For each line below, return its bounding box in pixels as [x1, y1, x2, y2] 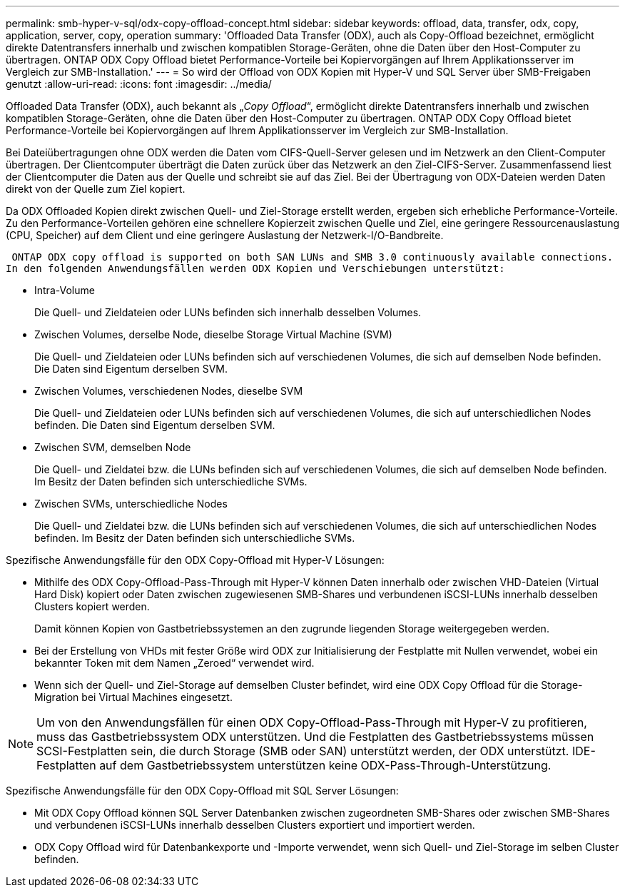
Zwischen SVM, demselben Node [34, 441, 191, 453]
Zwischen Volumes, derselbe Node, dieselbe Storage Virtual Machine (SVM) [34, 328, 392, 340]
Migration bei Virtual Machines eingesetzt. [34, 691, 233, 703]
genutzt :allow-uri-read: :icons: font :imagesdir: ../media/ [6, 78, 272, 90]
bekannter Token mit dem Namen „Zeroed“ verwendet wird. [34, 657, 315, 669]
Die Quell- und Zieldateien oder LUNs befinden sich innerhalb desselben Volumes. [34, 306, 422, 318]
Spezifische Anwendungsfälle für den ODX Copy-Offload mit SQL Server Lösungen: [6, 784, 399, 797]
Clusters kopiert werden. [34, 600, 150, 612]
